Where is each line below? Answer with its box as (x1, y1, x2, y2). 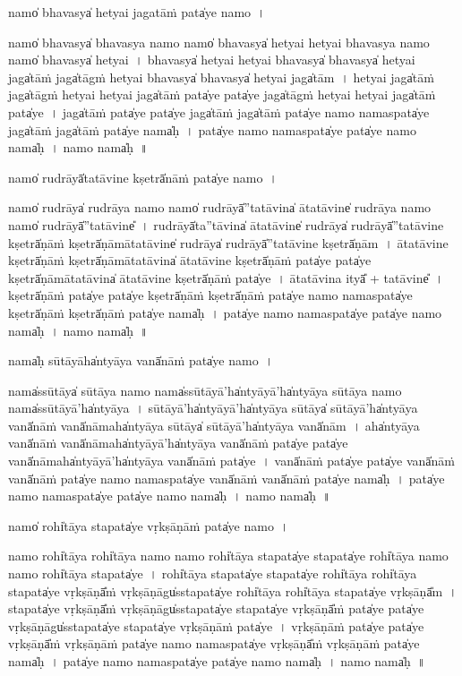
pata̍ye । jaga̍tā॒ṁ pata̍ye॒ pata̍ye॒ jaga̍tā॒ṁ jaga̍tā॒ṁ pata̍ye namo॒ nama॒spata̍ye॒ (8, 102, 430, 121)
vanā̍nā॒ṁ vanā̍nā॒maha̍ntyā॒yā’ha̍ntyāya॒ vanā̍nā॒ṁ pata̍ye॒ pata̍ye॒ (8, 433, 348, 452)
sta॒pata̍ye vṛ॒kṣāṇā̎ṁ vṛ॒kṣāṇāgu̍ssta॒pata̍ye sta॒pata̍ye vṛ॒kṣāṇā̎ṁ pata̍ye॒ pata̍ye (8, 599, 424, 618)
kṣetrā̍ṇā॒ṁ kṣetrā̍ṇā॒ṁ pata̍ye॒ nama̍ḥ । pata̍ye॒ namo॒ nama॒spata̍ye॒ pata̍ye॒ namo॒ (8, 303, 442, 321)
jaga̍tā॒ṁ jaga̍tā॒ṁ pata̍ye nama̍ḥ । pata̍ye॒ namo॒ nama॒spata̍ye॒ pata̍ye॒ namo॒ (8, 120, 416, 139)
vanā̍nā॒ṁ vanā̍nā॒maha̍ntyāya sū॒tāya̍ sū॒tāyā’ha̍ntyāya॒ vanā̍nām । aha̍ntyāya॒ (8, 415, 420, 434)
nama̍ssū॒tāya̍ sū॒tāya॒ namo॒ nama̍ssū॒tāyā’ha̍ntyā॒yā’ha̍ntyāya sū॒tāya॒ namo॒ (8, 381, 402, 399)
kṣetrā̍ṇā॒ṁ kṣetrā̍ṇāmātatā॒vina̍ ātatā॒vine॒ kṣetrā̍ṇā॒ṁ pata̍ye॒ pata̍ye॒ (8, 251, 372, 270)
